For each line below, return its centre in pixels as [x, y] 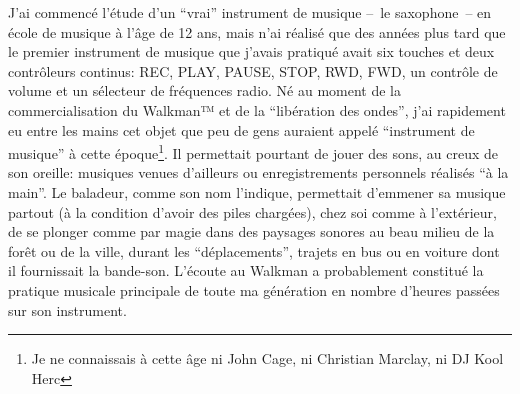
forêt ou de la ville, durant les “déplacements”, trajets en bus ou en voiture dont [254, 250]
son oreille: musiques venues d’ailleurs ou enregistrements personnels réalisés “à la [258, 172]
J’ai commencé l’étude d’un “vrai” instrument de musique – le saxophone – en [250, 12]
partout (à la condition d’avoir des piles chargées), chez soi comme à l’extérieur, [252, 211]
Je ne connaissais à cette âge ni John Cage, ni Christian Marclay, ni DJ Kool [267, 358]
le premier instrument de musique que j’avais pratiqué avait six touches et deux [251, 51]
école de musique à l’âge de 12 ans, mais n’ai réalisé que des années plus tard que [257, 31]
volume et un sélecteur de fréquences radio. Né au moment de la [204, 90]
